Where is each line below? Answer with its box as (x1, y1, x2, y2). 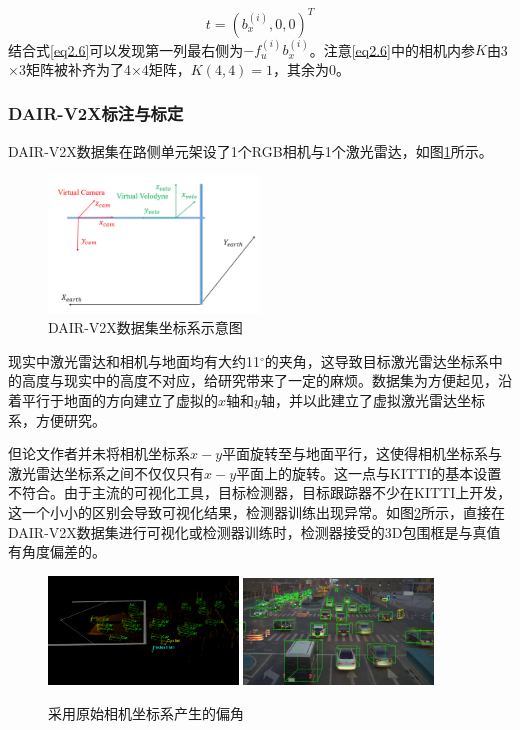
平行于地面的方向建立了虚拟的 (21, 389, 218, 410)
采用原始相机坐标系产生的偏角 (48, 702, 244, 723)
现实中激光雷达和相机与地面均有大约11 (8, 350, 260, 371)
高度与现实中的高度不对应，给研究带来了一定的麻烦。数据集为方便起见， (21, 370, 498, 391)
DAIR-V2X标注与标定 (8, 101, 184, 126)
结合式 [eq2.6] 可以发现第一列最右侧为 (8, 39, 244, 60)
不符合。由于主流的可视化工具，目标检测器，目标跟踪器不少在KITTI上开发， (8, 482, 512, 503)
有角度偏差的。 (8, 541, 106, 562)
